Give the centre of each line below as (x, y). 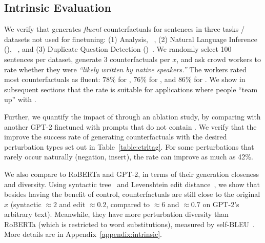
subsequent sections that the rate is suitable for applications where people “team (131, 89)
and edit (72, 204)
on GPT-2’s (221, 204)
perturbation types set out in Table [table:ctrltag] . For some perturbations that (129, 146)
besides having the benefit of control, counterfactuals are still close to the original (132, 194)
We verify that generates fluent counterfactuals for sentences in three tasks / (124, 29)
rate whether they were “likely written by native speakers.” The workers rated (125, 69)
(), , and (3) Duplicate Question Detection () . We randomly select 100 (118, 49)
